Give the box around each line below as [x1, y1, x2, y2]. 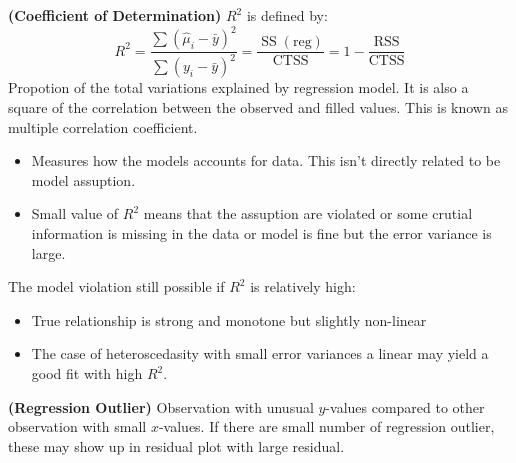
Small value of [31, 203, 119, 224]
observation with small [8, 416, 147, 437]
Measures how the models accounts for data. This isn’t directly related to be [31, 150, 501, 171]
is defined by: [246, 5, 328, 25]
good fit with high [31, 363, 143, 383]
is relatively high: [250, 276, 356, 297]
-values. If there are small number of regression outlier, [158, 416, 495, 437]
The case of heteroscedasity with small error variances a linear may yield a [31, 343, 489, 364]
